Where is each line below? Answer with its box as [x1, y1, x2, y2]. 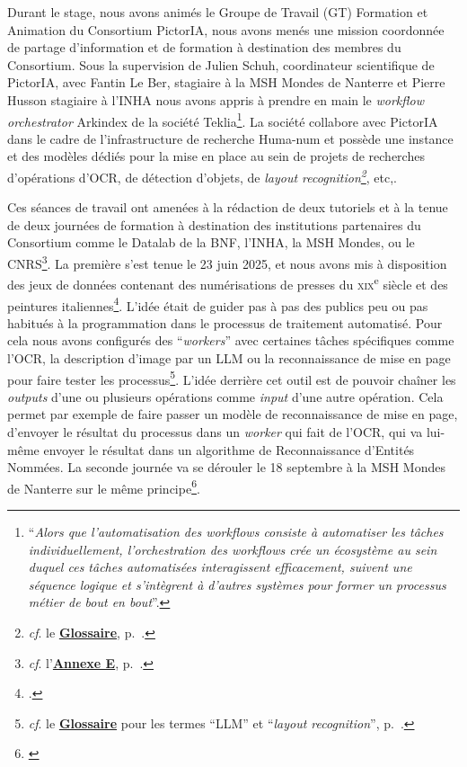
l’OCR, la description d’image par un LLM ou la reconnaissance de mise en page [7, 348, 451, 367]
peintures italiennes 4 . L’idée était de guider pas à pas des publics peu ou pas [7, 293, 428, 315]
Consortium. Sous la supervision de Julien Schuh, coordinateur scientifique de [7, 55, 435, 74]
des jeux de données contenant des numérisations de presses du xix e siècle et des [7, 272, 448, 293]
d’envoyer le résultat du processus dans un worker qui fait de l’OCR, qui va [7, 423, 423, 441]
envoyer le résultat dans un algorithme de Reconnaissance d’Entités [43, 440, 415, 459]
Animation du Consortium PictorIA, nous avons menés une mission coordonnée [7, 20, 445, 39]
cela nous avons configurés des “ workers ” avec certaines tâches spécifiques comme [7, 331, 454, 350]
